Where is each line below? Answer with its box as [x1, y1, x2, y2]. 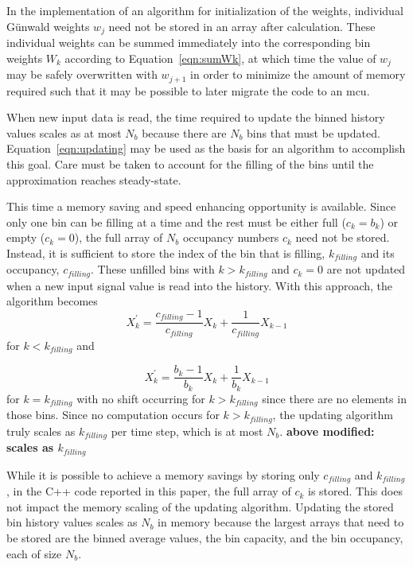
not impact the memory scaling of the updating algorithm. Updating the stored [6, 498, 394, 515]
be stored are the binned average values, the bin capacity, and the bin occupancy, [6, 529, 403, 546]
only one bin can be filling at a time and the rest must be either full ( [6, 213, 346, 230]
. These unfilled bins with [91, 261, 215, 278]
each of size [6, 545, 62, 561]
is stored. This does [307, 483, 403, 499]
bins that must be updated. [247, 124, 380, 141]
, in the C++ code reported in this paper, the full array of [6, 483, 291, 499]
